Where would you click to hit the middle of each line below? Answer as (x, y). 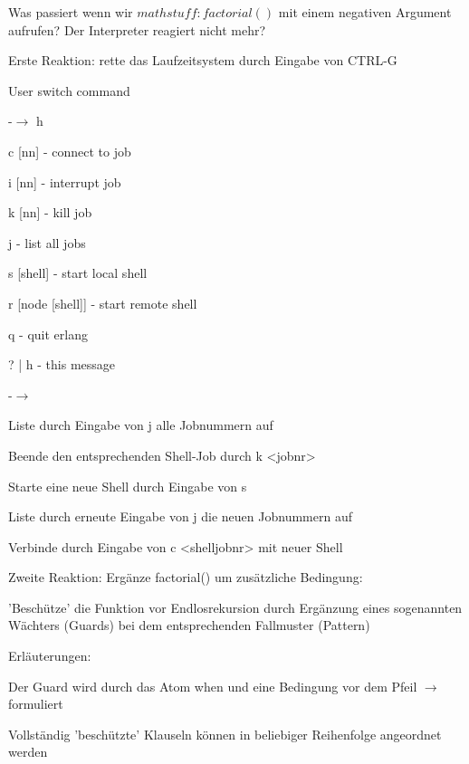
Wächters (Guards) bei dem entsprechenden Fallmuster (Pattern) (189, 625)
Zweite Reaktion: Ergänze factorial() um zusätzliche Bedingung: (186, 577)
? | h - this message (62, 364)
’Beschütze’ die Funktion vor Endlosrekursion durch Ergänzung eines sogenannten (235, 607)
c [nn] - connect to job (70, 151)
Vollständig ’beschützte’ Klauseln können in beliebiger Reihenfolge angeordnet (225, 734)
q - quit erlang (48, 334)
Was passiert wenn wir (71, 12)
